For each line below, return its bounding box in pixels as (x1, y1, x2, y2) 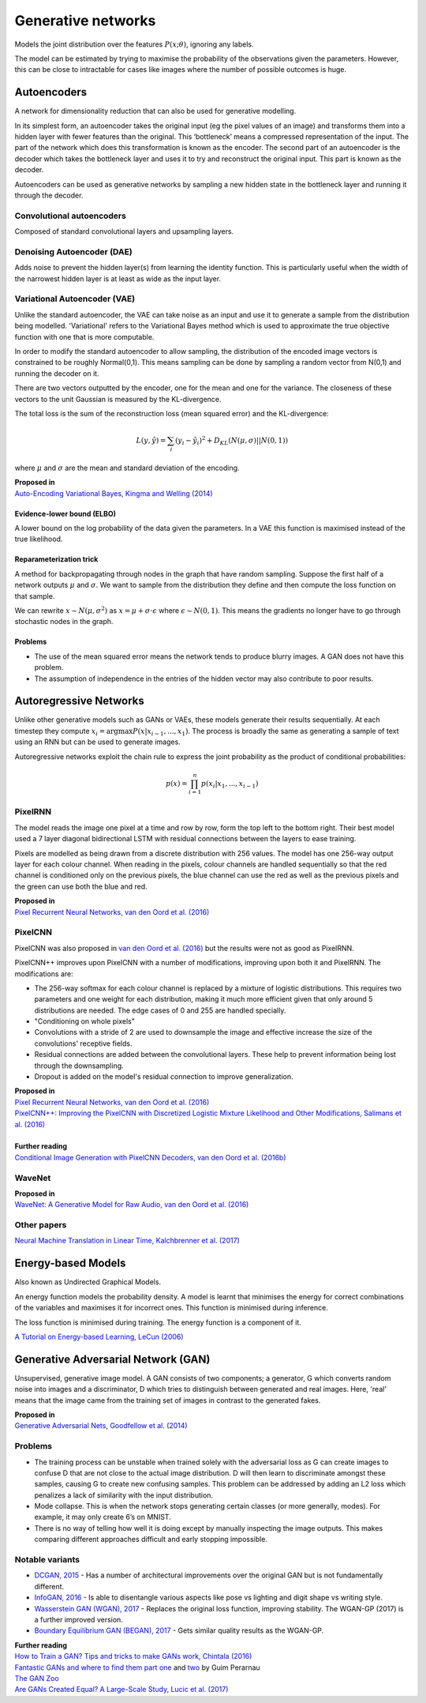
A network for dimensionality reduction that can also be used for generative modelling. (14, 107, 297, 116)
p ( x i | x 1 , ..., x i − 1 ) (201, 779, 259, 790)
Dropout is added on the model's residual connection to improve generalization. (34, 1072, 293, 1081)
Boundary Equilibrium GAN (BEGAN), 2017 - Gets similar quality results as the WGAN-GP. (34, 1626, 324, 1635)
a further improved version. (34, 1615, 124, 1624)
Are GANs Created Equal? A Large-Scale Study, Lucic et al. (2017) (14, 1685, 229, 1694)
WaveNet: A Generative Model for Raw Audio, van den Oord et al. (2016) (14, 1200, 249, 1209)
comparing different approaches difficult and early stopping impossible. (34, 1535, 268, 1544)
